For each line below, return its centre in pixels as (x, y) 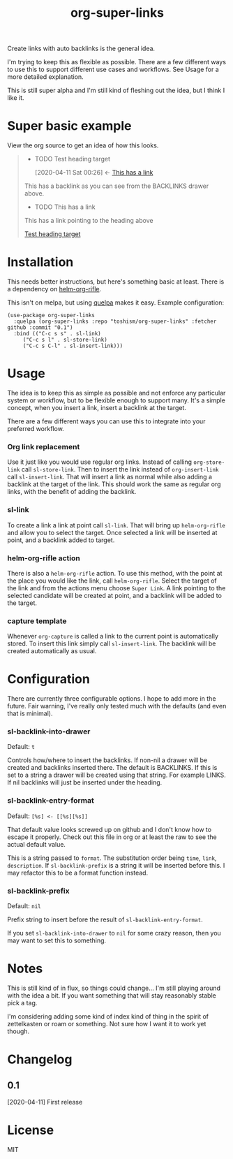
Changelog (40, 1059)
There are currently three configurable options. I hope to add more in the (112, 699)
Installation (40, 262)
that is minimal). (30, 713)
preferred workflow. (36, 429)
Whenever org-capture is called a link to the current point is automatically (113, 636)
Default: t (21, 747)
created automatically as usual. (52, 651)
